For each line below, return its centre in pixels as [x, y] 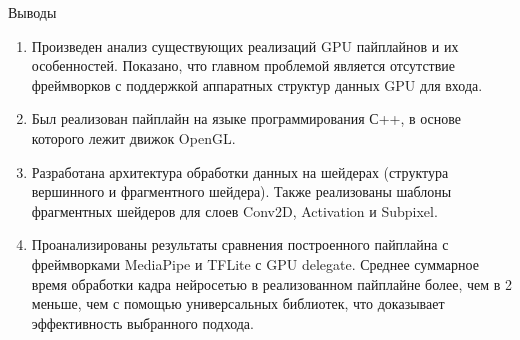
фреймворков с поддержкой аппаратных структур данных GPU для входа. [257, 84]
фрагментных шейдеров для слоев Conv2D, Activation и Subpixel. [234, 210]
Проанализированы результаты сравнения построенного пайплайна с [240, 244]
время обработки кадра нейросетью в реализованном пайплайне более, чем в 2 [272, 283]
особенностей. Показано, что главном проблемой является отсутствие [243, 65]
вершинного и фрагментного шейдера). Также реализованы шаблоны [241, 191]
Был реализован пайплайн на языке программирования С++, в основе [246, 118]
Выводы [32, 12]
